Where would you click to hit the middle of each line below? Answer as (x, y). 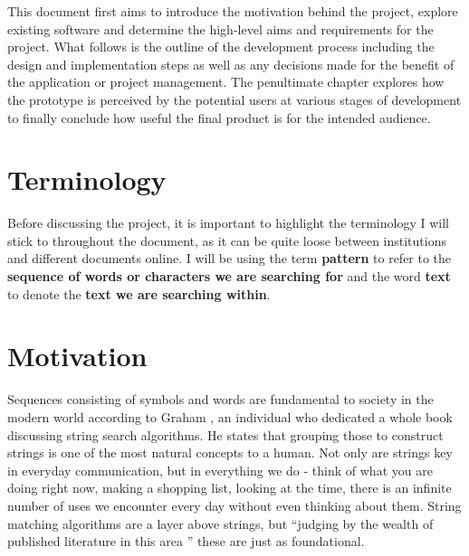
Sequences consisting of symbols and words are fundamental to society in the (220, 399)
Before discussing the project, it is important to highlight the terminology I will (228, 223)
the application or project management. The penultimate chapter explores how (226, 82)
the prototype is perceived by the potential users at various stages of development (234, 99)
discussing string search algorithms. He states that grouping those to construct (225, 434)
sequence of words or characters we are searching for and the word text (229, 276)
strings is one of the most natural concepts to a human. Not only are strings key (230, 452)
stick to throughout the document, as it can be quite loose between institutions (227, 240)
